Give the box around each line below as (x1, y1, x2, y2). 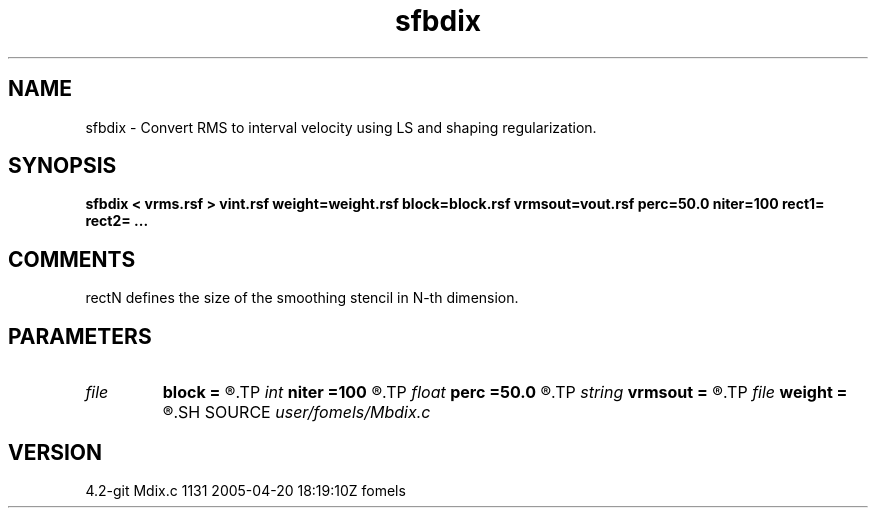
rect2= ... (85, 212, 149, 230)
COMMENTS (8, 246, 136, 272)
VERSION (8, 439, 103, 465)
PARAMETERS (8, 323, 152, 349)
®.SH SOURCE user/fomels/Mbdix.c (162, 402, 431, 423)
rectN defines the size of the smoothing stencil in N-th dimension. (85, 289, 519, 307)
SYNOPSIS (8, 153, 117, 179)
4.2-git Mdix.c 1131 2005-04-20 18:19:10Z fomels (85, 481, 406, 499)
